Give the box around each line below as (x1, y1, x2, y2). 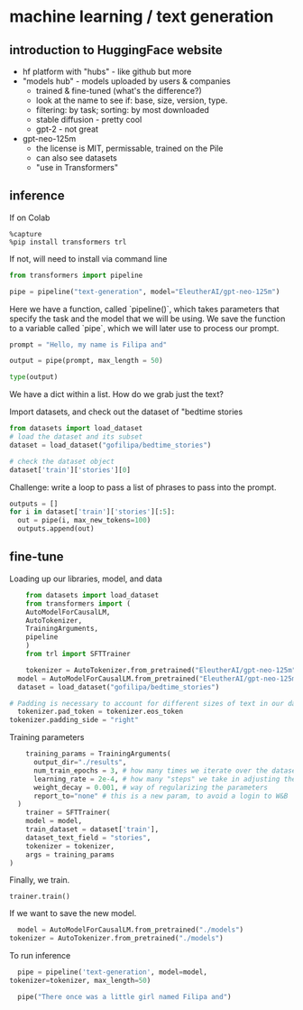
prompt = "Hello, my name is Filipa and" (9, 340, 168, 349)
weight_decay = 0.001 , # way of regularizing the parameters (32, 783, 269, 792)
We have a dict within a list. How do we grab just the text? (9, 389, 224, 400)
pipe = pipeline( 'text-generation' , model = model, (17, 968, 207, 977)
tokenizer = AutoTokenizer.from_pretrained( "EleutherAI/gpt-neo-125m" (25, 665, 297, 674)
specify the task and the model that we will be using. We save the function (9, 313, 286, 324)
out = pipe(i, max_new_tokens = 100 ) (17, 516, 151, 525)
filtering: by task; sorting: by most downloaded (35, 105, 210, 115)
